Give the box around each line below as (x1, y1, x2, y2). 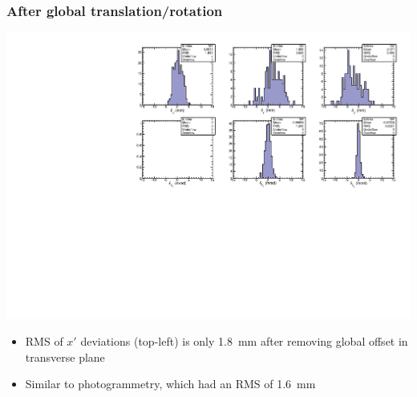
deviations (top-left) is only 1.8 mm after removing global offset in (80, 333, 408, 349)
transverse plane (25, 348, 105, 365)
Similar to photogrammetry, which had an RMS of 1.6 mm (25, 375, 316, 392)
